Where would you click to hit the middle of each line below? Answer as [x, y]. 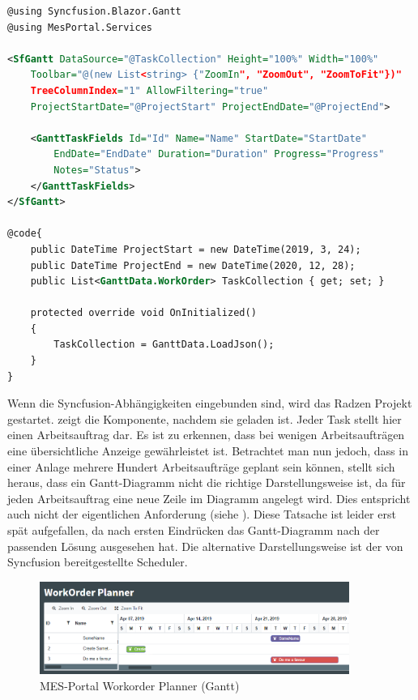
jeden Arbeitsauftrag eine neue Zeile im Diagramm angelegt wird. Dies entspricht [209, 498]
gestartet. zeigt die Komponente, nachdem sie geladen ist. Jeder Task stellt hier [205, 418]
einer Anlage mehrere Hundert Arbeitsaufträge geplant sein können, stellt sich [201, 466]
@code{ [25, 234]
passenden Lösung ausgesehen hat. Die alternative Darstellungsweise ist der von [205, 546]
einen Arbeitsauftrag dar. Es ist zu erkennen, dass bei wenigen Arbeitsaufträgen [206, 435]
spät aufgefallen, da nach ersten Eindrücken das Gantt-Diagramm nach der [194, 530]
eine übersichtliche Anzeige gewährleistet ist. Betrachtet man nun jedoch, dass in [208, 451]
